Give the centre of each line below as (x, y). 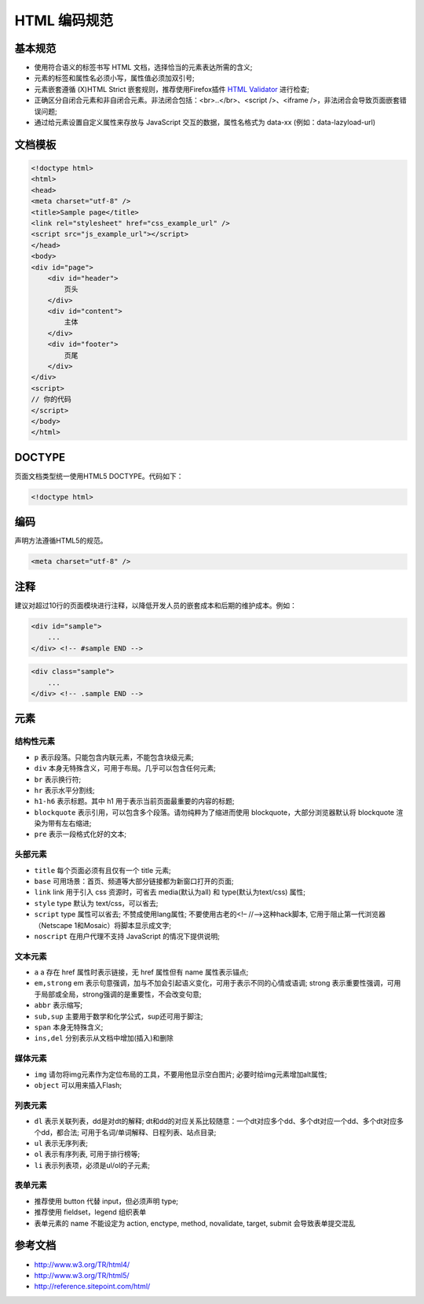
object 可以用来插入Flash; (78, 1085)
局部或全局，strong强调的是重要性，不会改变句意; (121, 994)
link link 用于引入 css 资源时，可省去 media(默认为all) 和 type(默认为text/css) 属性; (170, 892)
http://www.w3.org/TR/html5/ (82, 1275)
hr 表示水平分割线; (65, 790)
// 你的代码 (51, 400)
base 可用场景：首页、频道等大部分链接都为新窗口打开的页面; (134, 881)
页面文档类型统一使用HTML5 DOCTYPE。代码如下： (99, 476)
